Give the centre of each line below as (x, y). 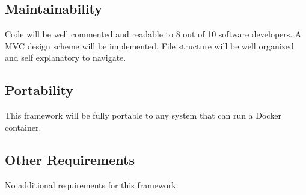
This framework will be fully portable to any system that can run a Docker (143, 115)
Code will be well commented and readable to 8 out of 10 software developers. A (153, 34)
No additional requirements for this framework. (92, 184)
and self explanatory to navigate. (66, 57)
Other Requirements (70, 159)
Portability (39, 90)
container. (23, 127)
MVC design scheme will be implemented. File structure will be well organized (149, 45)
